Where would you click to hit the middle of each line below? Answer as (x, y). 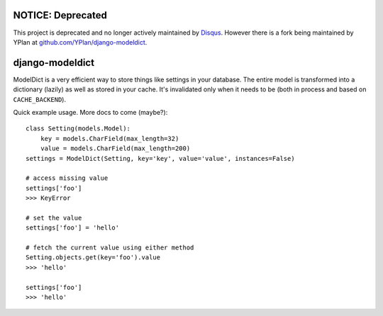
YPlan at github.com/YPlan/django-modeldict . (80, 42)
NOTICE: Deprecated (60, 15)
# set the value (54, 218)
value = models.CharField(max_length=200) (115, 148)
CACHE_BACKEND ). (40, 99)
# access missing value (67, 178)
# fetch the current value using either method (110, 248)
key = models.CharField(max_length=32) (110, 139)
